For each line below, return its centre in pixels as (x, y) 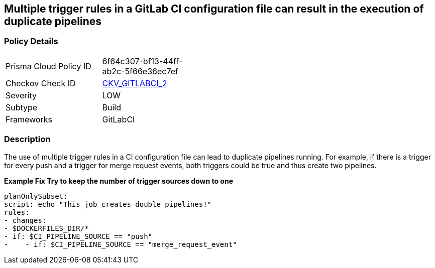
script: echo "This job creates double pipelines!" (108, 204)
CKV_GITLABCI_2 (135, 83)
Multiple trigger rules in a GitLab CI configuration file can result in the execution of (214, 9)
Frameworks (29, 119)
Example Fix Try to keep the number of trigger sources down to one (119, 181)
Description (27, 139)
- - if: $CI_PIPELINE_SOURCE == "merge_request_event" (121, 244)
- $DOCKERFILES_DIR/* (46, 228)
